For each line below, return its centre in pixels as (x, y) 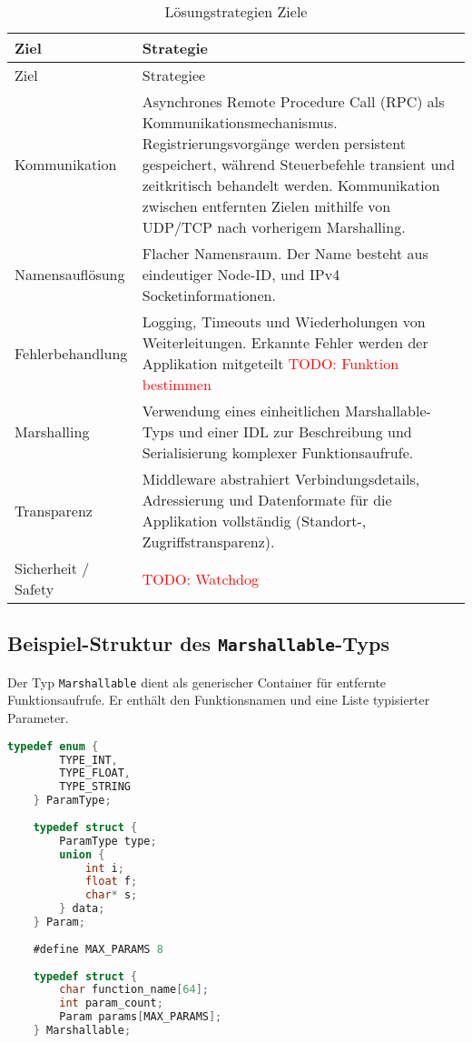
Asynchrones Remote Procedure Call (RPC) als (293, 101)
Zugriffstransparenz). (208, 542)
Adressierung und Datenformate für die (267, 500)
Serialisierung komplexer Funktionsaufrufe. (278, 452)
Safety (34, 589)
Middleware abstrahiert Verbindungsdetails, (281, 479)
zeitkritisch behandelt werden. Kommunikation (291, 185)
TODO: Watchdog (201, 578)
